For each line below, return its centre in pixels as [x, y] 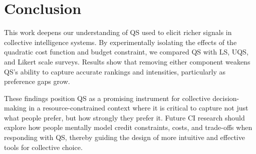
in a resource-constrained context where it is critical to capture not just [139, 108]
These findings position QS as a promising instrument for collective [107, 98]
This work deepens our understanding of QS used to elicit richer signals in [118, 32]
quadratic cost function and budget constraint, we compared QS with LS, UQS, [126, 52]
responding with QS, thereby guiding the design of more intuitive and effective [124, 137]
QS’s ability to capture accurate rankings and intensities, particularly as [115, 71]
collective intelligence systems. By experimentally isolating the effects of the [120, 42]
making [15, 108]
